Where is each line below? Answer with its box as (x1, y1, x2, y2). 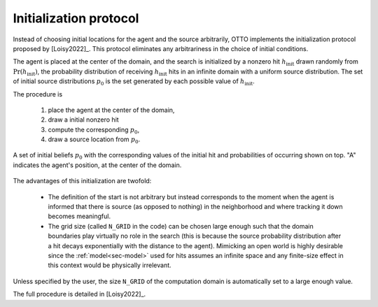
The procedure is (13, 90, 63, 98)
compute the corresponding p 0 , (48, 125, 140, 136)
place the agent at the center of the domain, (48, 106, 175, 114)
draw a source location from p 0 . (48, 135, 141, 145)
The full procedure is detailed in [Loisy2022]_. (13, 290, 146, 299)
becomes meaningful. (48, 212, 111, 220)
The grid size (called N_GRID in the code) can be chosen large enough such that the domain (48, 222, 314, 230)
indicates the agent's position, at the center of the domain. (13, 161, 182, 169)
